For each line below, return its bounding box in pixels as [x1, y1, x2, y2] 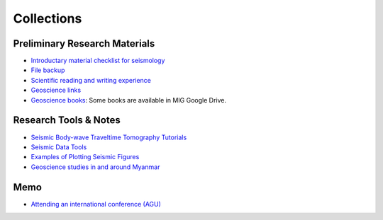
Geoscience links [30, 86, 82, 95]
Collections [13, 11, 82, 26]
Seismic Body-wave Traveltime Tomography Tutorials [30, 133, 187, 141]
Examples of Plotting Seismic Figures [30, 153, 140, 161]
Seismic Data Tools [30, 142, 87, 151]
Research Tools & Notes [13, 114, 121, 127]
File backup [30, 66, 65, 74]
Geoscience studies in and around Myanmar [30, 163, 160, 171]
